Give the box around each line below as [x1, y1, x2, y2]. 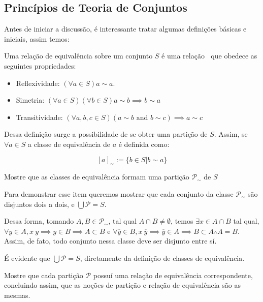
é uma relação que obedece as [161, 50, 257, 61]
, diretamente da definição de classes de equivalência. [80, 252, 245, 263]
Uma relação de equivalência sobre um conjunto [4, 50, 153, 61]
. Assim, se [214, 129, 248, 139]
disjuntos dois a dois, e [4, 198, 75, 209]
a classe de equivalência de [28, 138, 110, 149]
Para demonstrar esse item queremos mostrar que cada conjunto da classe [4, 188, 234, 199]
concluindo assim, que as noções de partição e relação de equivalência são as [4, 280, 241, 290]
